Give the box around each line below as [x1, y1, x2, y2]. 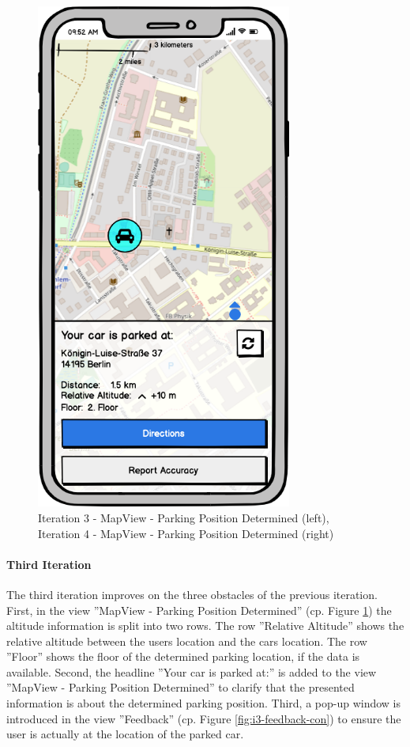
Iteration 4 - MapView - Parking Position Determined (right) [38, 525, 334, 541]
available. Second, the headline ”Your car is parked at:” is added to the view [6, 663, 377, 680]
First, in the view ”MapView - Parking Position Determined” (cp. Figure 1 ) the [6, 601, 392, 618]
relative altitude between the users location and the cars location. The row [6, 632, 367, 649]
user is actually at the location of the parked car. [6, 726, 244, 742]
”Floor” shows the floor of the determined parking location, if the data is [6, 648, 360, 665]
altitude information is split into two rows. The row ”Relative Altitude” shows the [6, 617, 404, 634]
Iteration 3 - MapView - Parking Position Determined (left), [38, 509, 329, 525]
